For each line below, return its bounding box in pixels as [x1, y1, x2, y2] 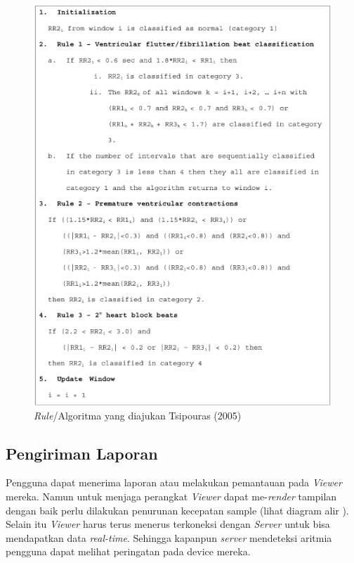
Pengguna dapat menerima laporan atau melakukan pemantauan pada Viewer [6, 475, 342, 490]
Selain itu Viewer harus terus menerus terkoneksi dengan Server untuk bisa [6, 517, 330, 531]
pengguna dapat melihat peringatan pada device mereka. [6, 544, 251, 559]
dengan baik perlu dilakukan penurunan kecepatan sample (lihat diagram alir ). [6, 502, 349, 517]
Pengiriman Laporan [6, 442, 158, 464]
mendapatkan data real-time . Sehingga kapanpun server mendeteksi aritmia [6, 530, 332, 545]
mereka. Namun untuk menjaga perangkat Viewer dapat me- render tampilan [6, 489, 337, 504]
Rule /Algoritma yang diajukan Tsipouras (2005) [34, 407, 242, 422]
